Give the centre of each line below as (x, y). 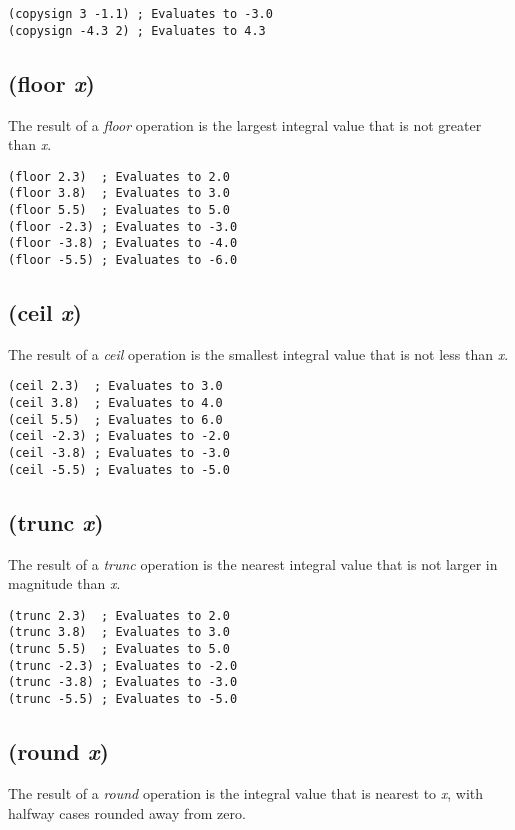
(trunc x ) (56, 521)
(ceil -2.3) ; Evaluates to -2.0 (119, 436)
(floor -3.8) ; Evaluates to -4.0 (123, 243)
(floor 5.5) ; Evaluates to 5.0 (119, 210)
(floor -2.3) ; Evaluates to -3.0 (123, 226)
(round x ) (58, 751)
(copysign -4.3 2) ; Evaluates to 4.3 (137, 30)
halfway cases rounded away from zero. (127, 812)
